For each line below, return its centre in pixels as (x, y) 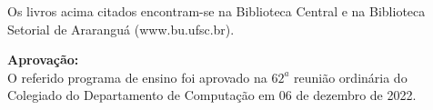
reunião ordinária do (351, 77)
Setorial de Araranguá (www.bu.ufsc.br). (121, 29)
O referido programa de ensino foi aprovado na (137, 77)
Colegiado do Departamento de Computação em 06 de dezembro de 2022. (212, 95)
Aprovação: (43, 60)
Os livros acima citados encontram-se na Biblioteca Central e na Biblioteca (216, 11)
